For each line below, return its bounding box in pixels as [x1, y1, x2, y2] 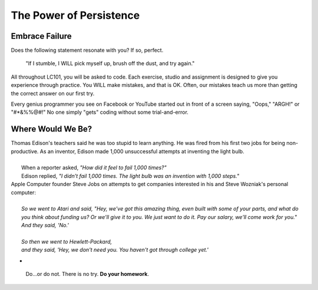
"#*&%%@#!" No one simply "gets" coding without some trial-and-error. [11, 109, 188, 116]
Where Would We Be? [11, 124, 92, 134]
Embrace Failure [11, 31, 72, 41]
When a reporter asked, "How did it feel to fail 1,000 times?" [21, 164, 167, 171]
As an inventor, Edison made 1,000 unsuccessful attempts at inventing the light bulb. [39, 147, 244, 155]
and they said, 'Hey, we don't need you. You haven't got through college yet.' [21, 247, 209, 254]
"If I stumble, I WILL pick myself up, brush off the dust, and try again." [25, 60, 195, 67]
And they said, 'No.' [21, 222, 69, 229]
